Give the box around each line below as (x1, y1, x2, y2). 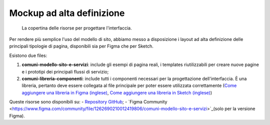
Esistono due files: (9, 52, 47, 58)
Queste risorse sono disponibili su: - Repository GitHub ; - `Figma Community (9, 99, 167, 105)
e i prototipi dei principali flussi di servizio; (21, 68, 109, 74)
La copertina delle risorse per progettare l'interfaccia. (21, 25, 132, 31)
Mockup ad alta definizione (9, 7, 125, 18)
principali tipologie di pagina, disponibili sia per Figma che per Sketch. (9, 43, 153, 49)
